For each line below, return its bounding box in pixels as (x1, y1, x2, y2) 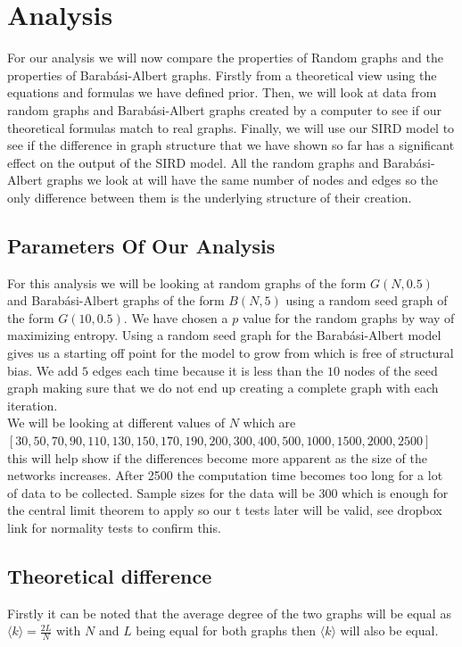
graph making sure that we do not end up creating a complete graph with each (7, 378, 439, 397)
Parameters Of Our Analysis (7, 231, 276, 259)
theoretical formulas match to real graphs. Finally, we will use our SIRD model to (7, 118, 455, 137)
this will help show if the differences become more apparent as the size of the (7, 448, 427, 467)
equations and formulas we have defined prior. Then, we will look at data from (7, 83, 437, 102)
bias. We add (7, 361, 78, 379)
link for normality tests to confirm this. (7, 518, 221, 536)
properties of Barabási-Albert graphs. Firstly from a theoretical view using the (7, 65, 437, 84)
